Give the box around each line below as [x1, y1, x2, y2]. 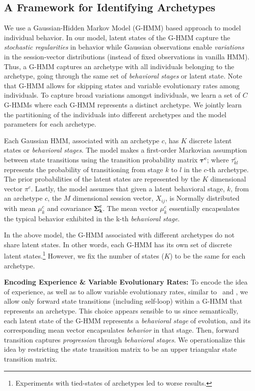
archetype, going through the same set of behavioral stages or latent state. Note [4, 71, 242, 81]
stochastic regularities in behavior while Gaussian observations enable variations [4, 42, 244, 52]
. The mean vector [102, 203, 158, 213]
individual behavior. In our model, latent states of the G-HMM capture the [4, 32, 230, 42]
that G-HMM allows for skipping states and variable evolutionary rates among [4, 80, 240, 90]
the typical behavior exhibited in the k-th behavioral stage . [4, 213, 180, 223]
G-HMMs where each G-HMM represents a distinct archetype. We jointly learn [4, 99, 242, 109]
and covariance [47, 203, 92, 213]
